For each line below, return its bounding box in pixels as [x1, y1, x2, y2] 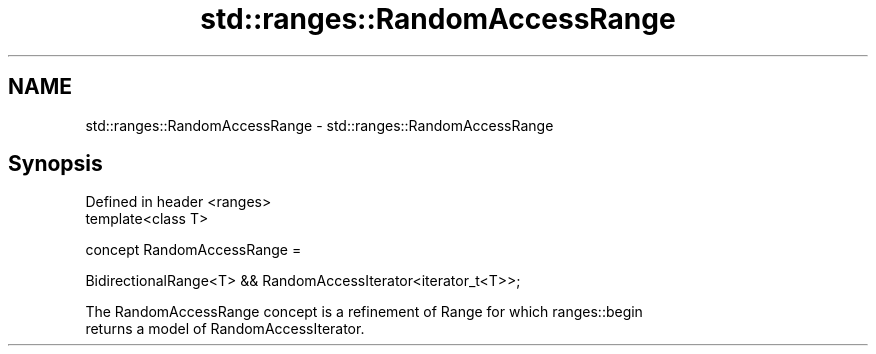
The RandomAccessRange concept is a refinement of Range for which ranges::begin [85, 303, 643, 321]
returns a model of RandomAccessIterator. [85, 320, 365, 338]
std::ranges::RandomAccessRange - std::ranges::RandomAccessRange [85, 116, 554, 134]
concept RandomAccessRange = [85, 241, 302, 259]
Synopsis [8, 151, 103, 177]
